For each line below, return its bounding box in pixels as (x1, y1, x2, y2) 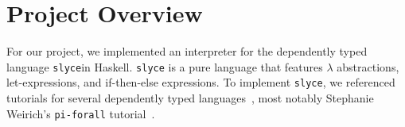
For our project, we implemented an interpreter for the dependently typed (6, 43, 368, 60)
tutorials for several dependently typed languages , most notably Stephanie (6, 90, 374, 106)
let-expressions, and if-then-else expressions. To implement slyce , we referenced (6, 74, 395, 90)
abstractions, (337, 58, 399, 75)
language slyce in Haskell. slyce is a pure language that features (6, 58, 323, 75)
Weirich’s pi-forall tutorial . (6, 105, 155, 121)
